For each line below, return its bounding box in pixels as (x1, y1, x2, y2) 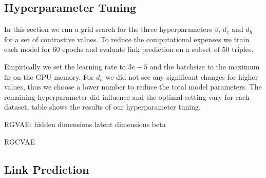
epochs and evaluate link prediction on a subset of (62, 44, 220, 55)
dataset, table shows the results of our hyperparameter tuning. (4, 101, 201, 112)
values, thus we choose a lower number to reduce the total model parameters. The (4, 81, 262, 92)
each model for (4, 44, 50, 55)
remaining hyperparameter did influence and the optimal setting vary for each (4, 91, 250, 102)
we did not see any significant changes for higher (105, 71, 258, 82)
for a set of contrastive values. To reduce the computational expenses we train (4, 33, 250, 44)
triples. (232, 44, 254, 55)
